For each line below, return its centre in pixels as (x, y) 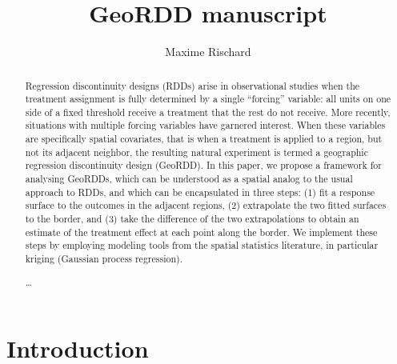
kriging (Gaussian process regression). (104, 259)
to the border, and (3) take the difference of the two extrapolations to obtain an (192, 219)
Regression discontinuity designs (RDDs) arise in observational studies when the (192, 85)
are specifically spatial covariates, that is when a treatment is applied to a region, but (204, 139)
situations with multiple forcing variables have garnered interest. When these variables (205, 125)
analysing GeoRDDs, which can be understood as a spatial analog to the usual (189, 179)
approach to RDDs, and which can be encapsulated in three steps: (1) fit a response (200, 192)
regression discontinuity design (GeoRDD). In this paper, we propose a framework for (203, 165)
